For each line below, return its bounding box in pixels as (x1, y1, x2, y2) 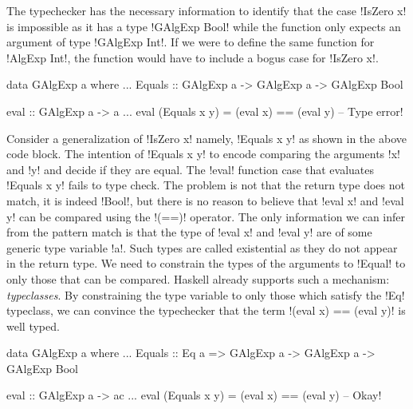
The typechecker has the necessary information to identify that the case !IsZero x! (6, 2, 407, 18)
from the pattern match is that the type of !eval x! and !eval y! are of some (6, 224, 372, 240)
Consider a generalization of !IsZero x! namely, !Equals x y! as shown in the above (6, 129, 407, 146)
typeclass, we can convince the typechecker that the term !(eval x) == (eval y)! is (6, 302, 406, 319)
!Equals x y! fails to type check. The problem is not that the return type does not (6, 177, 405, 193)
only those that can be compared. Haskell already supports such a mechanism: (6, 270, 390, 287)
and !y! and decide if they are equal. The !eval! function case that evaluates (6, 161, 375, 177)
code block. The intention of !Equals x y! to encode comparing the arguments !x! (6, 145, 400, 162)
